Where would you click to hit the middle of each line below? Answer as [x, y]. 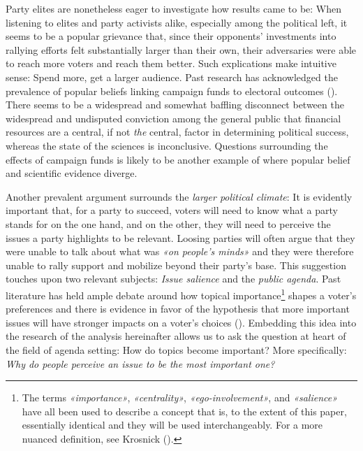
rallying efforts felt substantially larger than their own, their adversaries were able [181, 49]
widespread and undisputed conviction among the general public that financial [173, 118]
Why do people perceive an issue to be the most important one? [140, 363]
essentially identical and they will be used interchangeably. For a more [172, 425]
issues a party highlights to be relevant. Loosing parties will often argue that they [180, 237]
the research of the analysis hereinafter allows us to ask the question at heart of [176, 336]
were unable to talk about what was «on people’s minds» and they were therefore [180, 251]
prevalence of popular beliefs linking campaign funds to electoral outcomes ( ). [172, 91]
